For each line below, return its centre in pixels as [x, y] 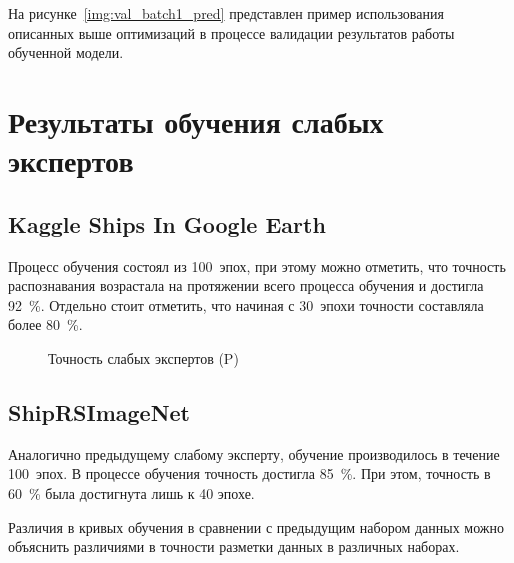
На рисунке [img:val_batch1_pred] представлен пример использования [226, 13]
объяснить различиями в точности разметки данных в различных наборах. [234, 546]
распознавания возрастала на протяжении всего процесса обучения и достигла [246, 285]
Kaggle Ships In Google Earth [167, 223]
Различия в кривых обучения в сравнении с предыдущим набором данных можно [256, 526]
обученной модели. [66, 52]
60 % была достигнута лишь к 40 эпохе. [131, 492]
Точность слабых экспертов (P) [143, 357]
